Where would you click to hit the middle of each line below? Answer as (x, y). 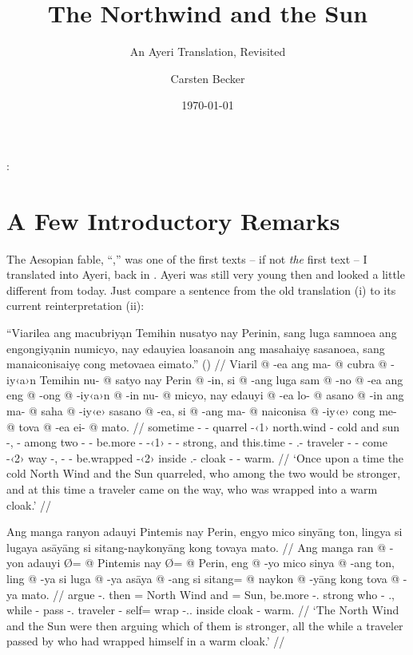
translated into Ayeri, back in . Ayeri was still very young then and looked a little (206, 274)
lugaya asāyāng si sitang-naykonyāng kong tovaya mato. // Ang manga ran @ (197, 547)
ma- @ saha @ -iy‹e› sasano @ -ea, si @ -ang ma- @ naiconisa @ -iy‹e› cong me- (202, 410)
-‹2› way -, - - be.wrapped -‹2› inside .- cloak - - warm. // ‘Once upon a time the (205, 457)
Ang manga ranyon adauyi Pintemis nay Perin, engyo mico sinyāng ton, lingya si (205, 532)
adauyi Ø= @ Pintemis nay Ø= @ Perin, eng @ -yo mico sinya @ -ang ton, (211, 563)
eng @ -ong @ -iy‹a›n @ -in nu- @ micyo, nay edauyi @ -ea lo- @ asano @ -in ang (205, 395)
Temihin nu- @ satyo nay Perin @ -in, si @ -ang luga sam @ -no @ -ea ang (221, 379)
